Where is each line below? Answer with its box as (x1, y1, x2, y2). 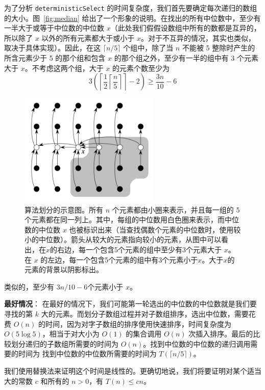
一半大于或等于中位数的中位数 (4, 22, 104, 33)
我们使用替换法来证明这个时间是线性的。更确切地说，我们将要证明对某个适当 (4, 366, 261, 376)
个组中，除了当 (123, 42, 174, 53)
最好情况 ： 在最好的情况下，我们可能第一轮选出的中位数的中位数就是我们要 (4, 298, 257, 309)
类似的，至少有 (4, 281, 54, 292)
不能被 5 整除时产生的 (182, 42, 255, 53)
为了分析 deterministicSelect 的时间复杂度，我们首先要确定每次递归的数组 (4, 3, 257, 13)
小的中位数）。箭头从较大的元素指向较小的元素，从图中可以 (25, 234, 221, 245)
